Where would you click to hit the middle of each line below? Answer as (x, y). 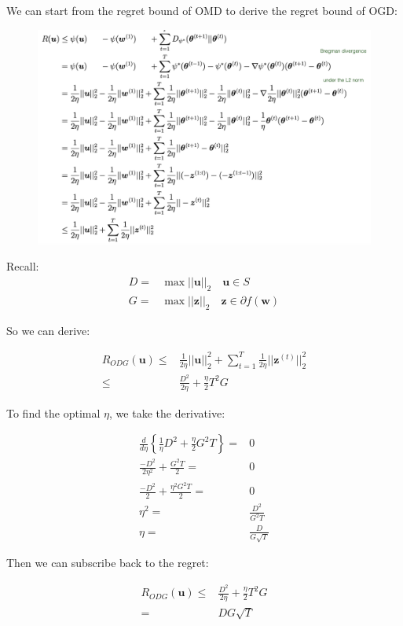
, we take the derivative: (167, 412)
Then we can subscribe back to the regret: (108, 563)
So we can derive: (48, 330)
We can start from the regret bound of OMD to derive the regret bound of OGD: (202, 10)
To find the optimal (53, 412)
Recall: (23, 266)
